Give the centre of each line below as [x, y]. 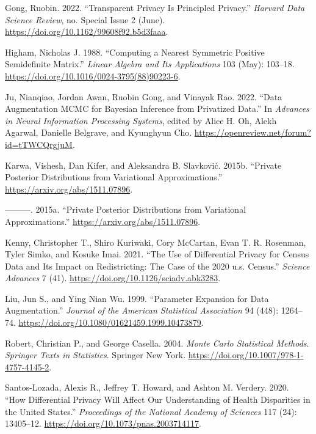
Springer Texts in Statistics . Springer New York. [95, 355]
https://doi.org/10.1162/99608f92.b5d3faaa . [87, 31]
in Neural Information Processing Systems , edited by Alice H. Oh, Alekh [141, 120]
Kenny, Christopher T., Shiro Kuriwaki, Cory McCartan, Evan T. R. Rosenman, [156, 242]
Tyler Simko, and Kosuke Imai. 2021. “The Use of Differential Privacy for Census [157, 254]
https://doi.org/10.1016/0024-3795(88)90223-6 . [93, 75]
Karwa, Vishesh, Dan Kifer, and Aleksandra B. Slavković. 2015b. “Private [143, 165]
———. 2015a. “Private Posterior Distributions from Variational [126, 209]
